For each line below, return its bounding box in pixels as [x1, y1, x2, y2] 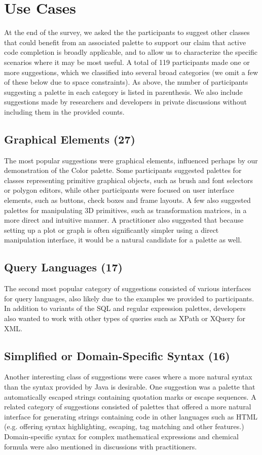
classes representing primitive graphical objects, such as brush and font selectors [4, 174, 253, 185]
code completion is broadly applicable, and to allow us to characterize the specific [4, 47, 258, 57]
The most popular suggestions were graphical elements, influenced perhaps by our [4, 155, 258, 165]
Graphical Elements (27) [4, 131, 135, 147]
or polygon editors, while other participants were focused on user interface [4, 185, 235, 195]
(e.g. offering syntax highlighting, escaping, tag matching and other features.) [4, 421, 244, 432]
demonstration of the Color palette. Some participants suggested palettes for [4, 165, 242, 176]
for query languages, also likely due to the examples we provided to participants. [4, 293, 254, 303]
